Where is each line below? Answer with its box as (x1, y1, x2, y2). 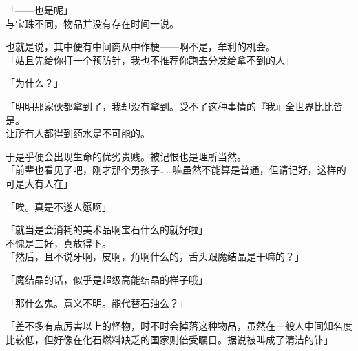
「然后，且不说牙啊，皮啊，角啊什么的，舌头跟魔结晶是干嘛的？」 (6, 249, 304, 264)
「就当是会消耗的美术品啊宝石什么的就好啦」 (6, 222, 208, 237)
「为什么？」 (6, 76, 63, 90)
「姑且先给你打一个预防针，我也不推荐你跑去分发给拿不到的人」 (6, 52, 295, 67)
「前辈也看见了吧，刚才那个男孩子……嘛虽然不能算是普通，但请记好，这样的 (6, 162, 346, 177)
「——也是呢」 (6, 3, 73, 17)
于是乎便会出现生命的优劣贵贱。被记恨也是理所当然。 (6, 149, 246, 163)
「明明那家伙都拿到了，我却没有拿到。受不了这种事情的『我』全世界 (6, 98, 314, 113)
